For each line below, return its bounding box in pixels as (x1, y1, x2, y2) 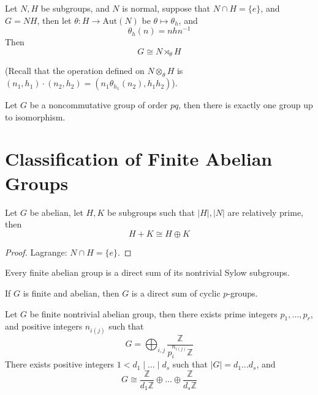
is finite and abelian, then (23, 286, 119, 299)
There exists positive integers (5, 358, 115, 371)
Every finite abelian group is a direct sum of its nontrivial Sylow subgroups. (5, 266, 290, 279)
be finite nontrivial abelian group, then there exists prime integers (29, 307, 278, 320)
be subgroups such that (107, 205, 195, 218)
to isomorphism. (5, 110, 66, 123)
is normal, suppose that (122, 2, 211, 14)
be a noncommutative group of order (29, 98, 168, 111)
